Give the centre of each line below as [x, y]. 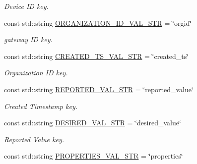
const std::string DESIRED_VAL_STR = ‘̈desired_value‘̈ [93, 123]
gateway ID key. [28, 39]
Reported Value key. [34, 139]
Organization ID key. [36, 73]
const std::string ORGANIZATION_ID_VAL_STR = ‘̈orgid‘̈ [98, 23]
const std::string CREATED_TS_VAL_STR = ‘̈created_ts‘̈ [97, 56]
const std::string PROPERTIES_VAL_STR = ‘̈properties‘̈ [94, 156]
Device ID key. [26, 6]
